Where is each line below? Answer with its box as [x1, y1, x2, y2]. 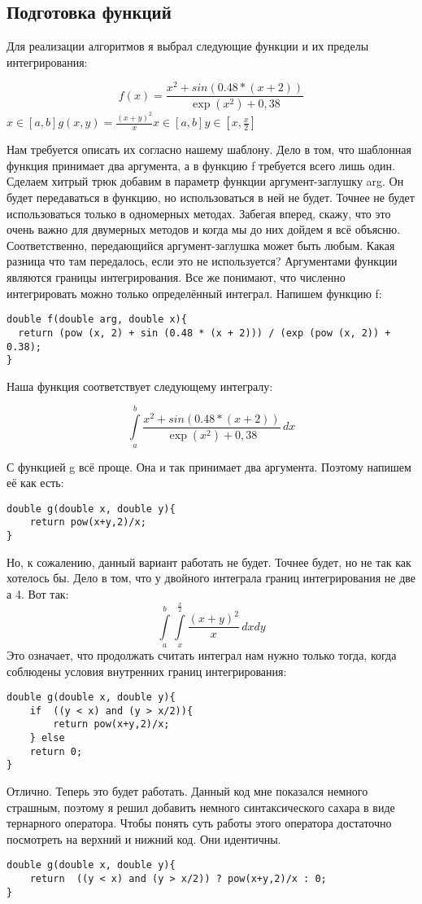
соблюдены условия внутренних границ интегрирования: [7, 662, 287, 679]
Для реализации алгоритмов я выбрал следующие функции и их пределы [7, 37, 369, 55]
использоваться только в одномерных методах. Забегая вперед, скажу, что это [7, 204, 391, 222]
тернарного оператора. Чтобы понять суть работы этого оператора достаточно [7, 814, 392, 832]
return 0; [29, 745, 83, 757]
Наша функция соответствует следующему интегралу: [7, 377, 273, 394]
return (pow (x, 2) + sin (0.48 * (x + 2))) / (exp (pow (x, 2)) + [18, 327, 391, 339]
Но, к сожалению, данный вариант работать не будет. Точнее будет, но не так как [7, 553, 411, 570]
